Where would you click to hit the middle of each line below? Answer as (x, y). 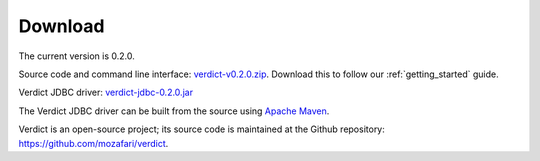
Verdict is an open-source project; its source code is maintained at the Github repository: (201, 129)
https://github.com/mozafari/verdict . (93, 143)
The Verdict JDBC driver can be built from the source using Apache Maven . (174, 111)
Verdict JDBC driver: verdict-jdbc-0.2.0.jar (106, 92)
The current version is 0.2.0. (76, 56)
